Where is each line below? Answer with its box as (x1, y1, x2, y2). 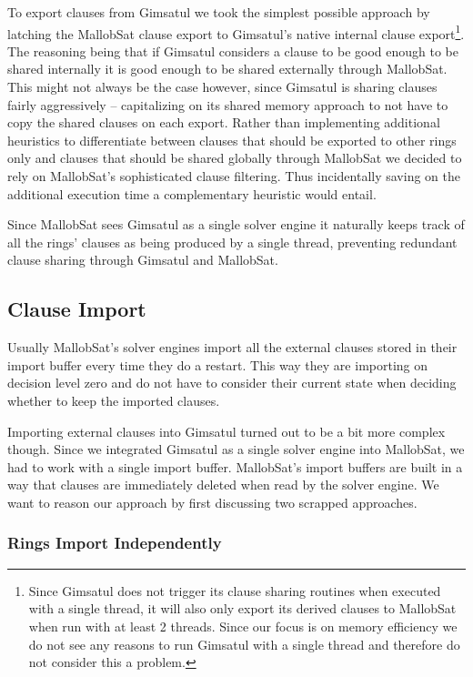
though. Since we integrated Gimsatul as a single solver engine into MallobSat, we (7, 440, 465, 459)
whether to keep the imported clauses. (7, 390, 220, 409)
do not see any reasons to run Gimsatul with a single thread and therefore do (28, 634, 460, 653)
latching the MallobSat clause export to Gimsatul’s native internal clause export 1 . (7, 21, 465, 43)
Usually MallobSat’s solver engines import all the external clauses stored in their (7, 338, 458, 357)
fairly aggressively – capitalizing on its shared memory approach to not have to (7, 95, 448, 114)
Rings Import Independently (7, 531, 222, 554)
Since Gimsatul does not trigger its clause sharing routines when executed (28, 581, 441, 600)
